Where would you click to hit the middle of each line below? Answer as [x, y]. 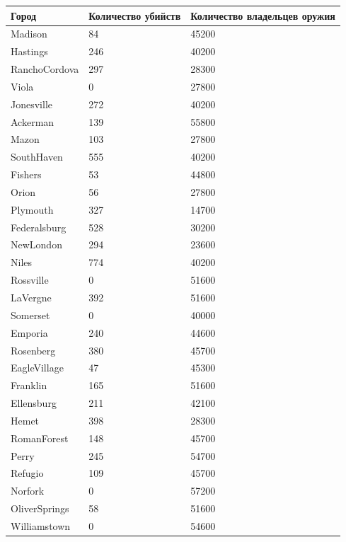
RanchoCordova [45, 69]
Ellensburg [34, 403]
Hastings [29, 51]
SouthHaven [37, 157]
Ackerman [33, 121]
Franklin [29, 385]
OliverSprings [40, 508]
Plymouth [32, 209]
